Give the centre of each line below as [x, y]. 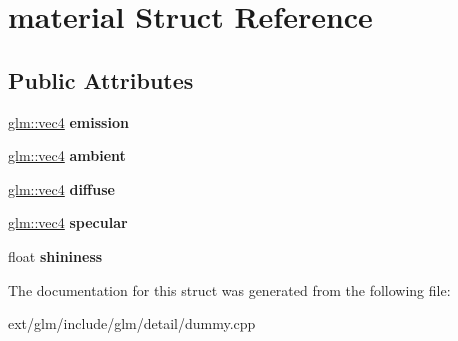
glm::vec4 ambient [67, 155]
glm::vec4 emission [68, 121]
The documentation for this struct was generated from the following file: [229, 289]
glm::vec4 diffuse [61, 188]
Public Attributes [101, 79]
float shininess [55, 255]
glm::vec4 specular [68, 222]
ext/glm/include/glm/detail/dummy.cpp [132, 323]
